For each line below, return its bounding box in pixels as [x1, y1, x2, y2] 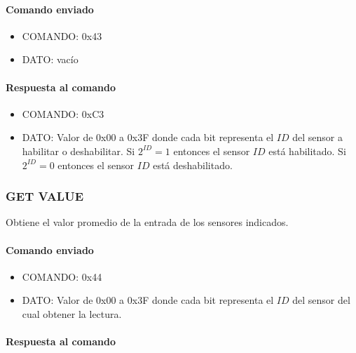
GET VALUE [6, 187, 84, 205]
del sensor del [292, 293, 350, 307]
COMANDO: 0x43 [22, 28, 102, 43]
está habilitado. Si [268, 143, 346, 158]
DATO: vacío [22, 52, 78, 67]
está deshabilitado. [153, 157, 233, 172]
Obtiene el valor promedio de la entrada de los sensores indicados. [6, 215, 289, 229]
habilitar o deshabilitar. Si [22, 143, 135, 158]
